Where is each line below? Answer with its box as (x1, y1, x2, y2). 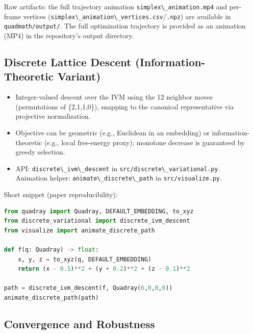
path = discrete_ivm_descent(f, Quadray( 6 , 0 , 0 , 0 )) (4, 284, 173, 292)
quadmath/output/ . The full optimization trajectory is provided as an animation (4, 21, 246, 31)
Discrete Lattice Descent (4, 54, 131, 69)
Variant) (57, 69, 101, 84)
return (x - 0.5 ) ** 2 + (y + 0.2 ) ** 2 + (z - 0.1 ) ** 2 (18, 265, 190, 273)
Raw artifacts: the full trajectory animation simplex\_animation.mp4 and (4, 1, 228, 11)
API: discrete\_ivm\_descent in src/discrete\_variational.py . (15, 163, 220, 173)
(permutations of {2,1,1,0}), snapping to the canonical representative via (15, 101, 234, 111)
